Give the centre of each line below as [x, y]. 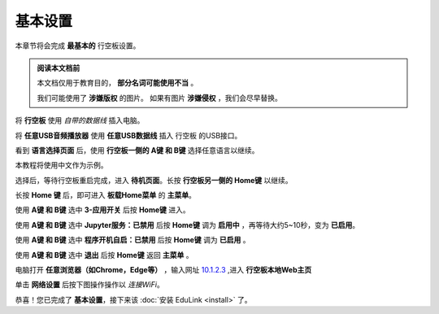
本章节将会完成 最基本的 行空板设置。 [78, 46]
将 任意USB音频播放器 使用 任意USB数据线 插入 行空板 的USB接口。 [128, 135]
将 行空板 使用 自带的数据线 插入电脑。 [80, 120]
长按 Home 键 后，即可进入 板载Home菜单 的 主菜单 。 [106, 195]
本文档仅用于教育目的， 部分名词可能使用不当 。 [117, 83]
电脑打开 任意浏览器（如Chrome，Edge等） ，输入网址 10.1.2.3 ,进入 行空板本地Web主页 [163, 270]
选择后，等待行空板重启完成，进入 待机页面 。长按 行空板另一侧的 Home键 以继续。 [154, 180]
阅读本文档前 [59, 68]
